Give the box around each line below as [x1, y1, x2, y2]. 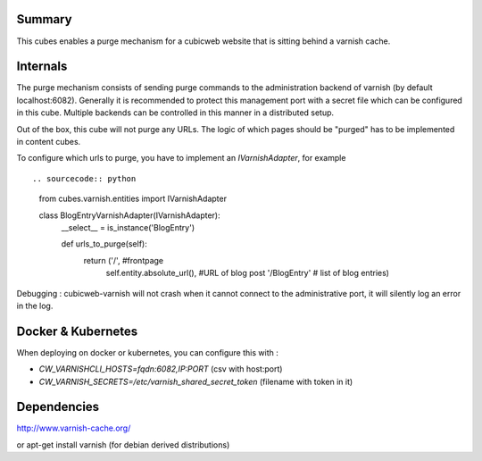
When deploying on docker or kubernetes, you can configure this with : [16, 347, 278, 357]
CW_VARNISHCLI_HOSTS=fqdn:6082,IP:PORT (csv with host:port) [38, 364, 283, 374]
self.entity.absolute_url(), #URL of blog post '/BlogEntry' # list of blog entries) [105, 268, 390, 279]
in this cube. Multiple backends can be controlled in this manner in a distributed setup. [16, 107, 335, 118]
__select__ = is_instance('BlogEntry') [61, 222, 195, 232]
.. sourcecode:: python [32, 173, 137, 183]
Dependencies [16, 399, 100, 415]
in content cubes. [16, 136, 81, 147]
